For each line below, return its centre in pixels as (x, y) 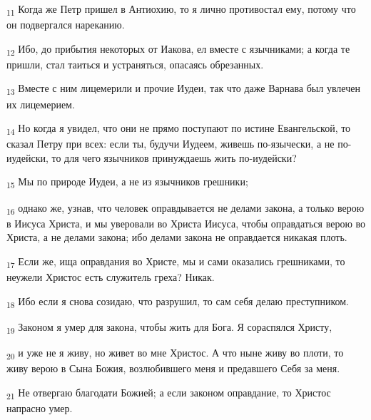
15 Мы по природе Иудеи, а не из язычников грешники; (127, 183)
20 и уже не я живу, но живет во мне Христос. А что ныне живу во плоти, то (175, 353)
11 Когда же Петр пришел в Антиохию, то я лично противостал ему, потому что (181, 10)
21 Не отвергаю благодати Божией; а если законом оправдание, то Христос (169, 393)
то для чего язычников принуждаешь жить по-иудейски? (174, 157)
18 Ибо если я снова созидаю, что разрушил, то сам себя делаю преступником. (178, 302)
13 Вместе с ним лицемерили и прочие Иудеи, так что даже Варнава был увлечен (183, 89)
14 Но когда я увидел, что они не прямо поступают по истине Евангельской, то (179, 129)
